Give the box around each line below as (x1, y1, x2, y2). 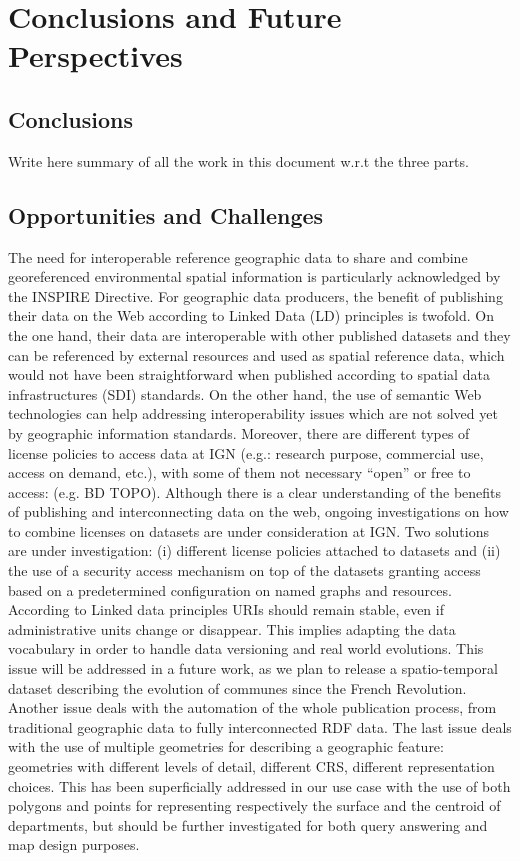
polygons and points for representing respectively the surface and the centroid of (8, 795, 501, 816)
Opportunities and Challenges (8, 199, 324, 230)
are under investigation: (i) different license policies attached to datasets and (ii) (8, 540, 501, 561)
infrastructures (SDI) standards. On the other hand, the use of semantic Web (8, 383, 482, 404)
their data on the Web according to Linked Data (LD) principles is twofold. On (8, 305, 495, 326)
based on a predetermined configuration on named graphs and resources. (8, 579, 452, 600)
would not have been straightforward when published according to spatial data (8, 364, 490, 385)
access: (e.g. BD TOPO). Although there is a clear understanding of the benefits (8, 481, 502, 502)
